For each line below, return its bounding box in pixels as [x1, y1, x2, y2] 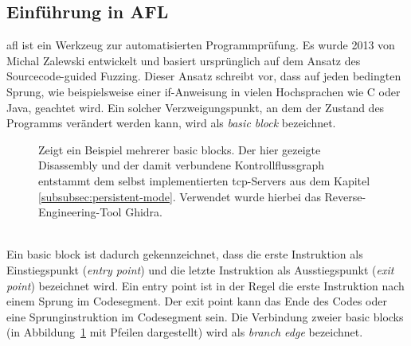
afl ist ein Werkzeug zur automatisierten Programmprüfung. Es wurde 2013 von [6, 37, 395, 53]
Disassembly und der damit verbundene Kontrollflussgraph [38, 157, 324, 173]
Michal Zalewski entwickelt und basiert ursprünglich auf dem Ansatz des [6, 52, 361, 68]
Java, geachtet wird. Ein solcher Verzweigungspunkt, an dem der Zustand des [6, 99, 385, 115]
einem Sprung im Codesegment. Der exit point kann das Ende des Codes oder [6, 293, 387, 309]
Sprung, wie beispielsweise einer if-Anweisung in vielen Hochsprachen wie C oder [6, 83, 401, 99]
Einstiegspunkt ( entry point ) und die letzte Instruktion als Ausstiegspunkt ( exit [6, 261, 394, 278]
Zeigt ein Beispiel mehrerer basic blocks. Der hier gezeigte [38, 141, 321, 157]
